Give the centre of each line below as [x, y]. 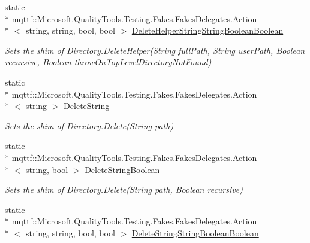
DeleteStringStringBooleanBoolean [195, 233]
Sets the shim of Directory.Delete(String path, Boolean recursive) [124, 189]
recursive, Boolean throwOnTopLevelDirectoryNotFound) [108, 62]
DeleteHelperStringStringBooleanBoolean [207, 30]
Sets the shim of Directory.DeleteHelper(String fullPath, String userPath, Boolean [155, 50]
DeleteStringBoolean [122, 169]
